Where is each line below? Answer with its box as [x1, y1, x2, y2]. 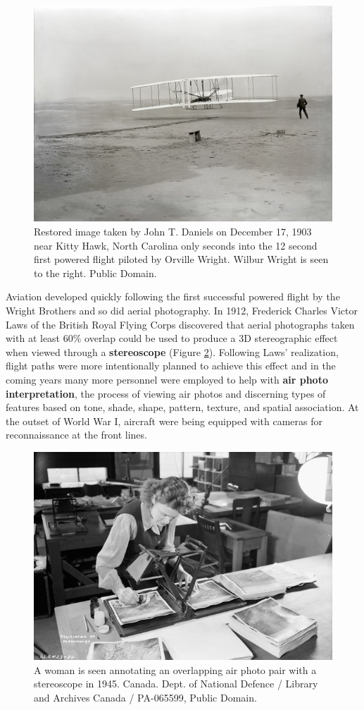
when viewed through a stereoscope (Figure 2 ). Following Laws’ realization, [6, 344, 339, 359]
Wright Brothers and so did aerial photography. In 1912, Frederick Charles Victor [6, 302, 358, 317]
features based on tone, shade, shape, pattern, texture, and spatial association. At [6, 400, 359, 415]
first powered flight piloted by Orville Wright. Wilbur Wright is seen [34, 252, 329, 267]
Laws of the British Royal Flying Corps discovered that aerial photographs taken [6, 317, 355, 331]
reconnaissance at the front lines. [6, 427, 147, 442]
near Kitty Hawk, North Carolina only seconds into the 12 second [34, 238, 318, 252]
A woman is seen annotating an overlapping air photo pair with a [34, 662, 317, 677]
